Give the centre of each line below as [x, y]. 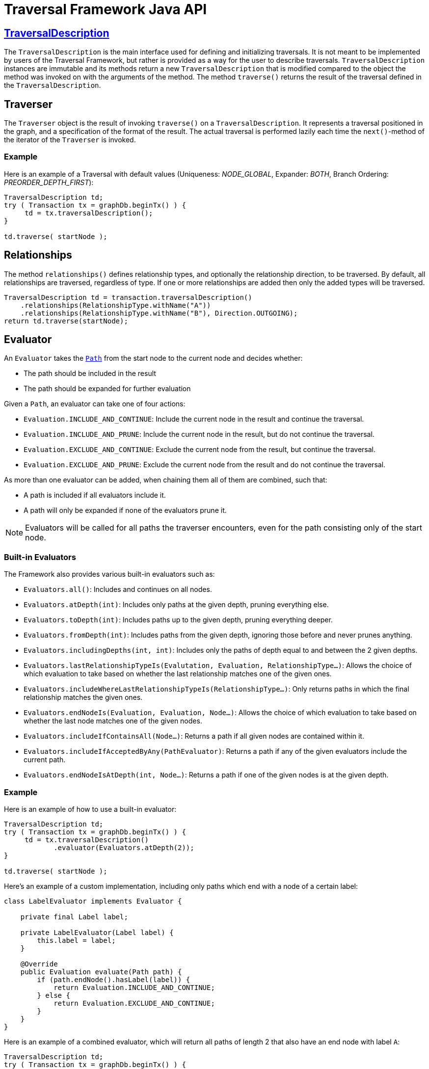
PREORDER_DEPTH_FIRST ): [49, 182]
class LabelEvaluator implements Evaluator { [93, 901]
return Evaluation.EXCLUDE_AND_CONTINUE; [134, 1003]
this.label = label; [76, 940]
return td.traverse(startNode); [66, 321]
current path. [45, 760]
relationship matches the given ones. [83, 697]
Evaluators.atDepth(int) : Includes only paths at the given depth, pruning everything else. [176, 605]
